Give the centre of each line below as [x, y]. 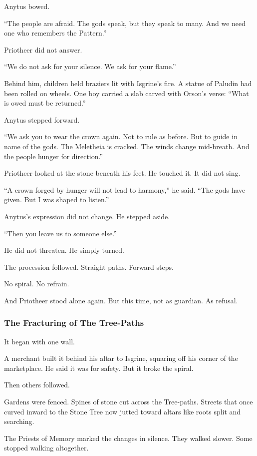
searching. [19, 421]
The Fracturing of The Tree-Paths [74, 323]
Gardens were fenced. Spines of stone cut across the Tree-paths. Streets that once [128, 402]
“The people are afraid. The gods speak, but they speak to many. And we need [125, 23]
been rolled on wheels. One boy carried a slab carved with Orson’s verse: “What [127, 93]
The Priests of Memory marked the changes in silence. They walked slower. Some [128, 438]
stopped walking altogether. [46, 448]
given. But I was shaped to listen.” [57, 199]
